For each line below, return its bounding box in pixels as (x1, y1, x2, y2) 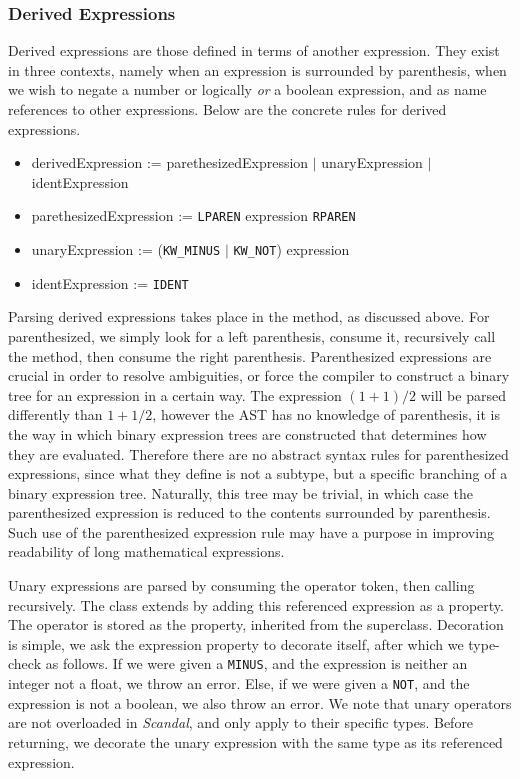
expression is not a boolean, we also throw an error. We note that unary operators (8, 692, 512, 713)
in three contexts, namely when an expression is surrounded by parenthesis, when (8, 59, 507, 80)
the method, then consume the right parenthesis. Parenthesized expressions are (8, 345, 492, 366)
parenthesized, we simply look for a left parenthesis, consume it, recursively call (8, 325, 496, 346)
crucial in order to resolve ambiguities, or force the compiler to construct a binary (8, 365, 510, 386)
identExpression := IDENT (31, 272, 189, 293)
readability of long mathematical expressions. (8, 541, 285, 562)
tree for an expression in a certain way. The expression (8, 384, 342, 405)
